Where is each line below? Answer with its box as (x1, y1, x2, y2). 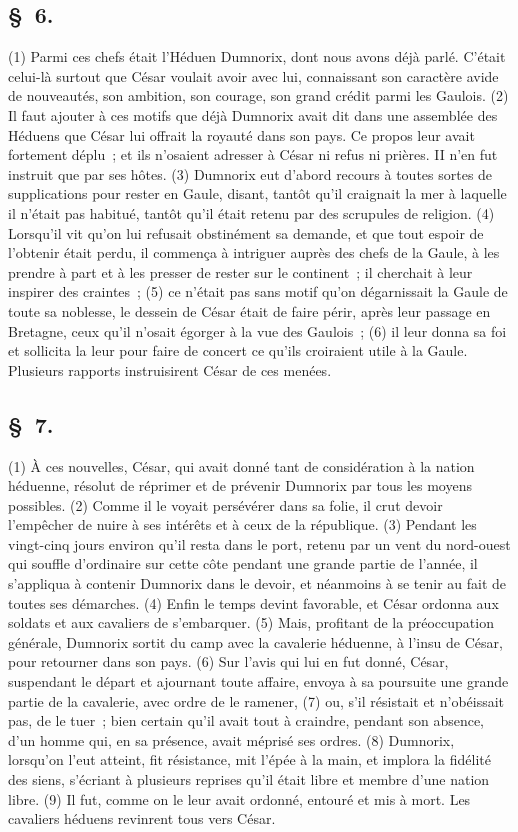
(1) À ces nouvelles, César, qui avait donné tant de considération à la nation (8, 455, 475, 476)
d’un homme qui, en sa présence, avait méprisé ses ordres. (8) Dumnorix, (8, 729, 455, 750)
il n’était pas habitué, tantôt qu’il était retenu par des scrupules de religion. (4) (8, 202, 495, 223)
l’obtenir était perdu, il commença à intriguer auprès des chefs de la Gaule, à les (8, 242, 500, 263)
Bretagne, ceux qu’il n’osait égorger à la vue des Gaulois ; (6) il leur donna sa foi (8, 320, 507, 341)
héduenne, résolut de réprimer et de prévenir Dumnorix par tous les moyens (8, 475, 472, 496)
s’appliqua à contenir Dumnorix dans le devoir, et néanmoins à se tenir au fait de (8, 573, 507, 594)
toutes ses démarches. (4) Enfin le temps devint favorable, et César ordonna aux (8, 592, 499, 613)
